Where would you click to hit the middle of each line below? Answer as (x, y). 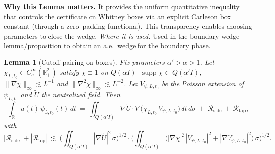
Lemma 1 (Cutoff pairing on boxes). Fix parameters (84, 62)
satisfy (69, 72)
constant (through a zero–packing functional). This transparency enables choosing (128, 26)
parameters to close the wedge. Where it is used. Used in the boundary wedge (122, 35)
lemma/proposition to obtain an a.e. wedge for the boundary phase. (107, 45)
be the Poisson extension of (203, 83)
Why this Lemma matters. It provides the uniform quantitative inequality (122, 6)
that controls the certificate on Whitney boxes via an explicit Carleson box (117, 16)
